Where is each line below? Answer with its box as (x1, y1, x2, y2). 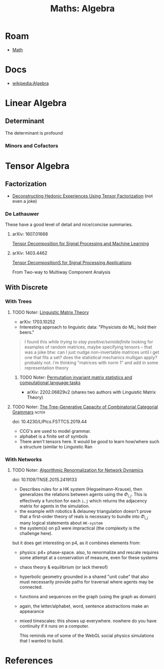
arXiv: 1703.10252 (19, 319, 55, 325)
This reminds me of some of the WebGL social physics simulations (19, 632, 154, 639)
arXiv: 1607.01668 (12, 231, 48, 237)
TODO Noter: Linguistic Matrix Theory (12, 309, 89, 315)
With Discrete (5, 283, 48, 292)
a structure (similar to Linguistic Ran (19, 444, 92, 449)
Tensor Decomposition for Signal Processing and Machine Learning (12, 241, 149, 247)
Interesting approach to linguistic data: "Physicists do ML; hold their (19, 324, 157, 330)
